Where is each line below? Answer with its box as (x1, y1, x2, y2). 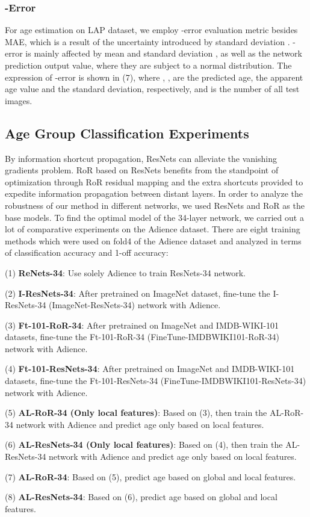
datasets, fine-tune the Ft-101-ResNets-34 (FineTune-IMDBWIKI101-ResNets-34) (5, 374, 306, 387)
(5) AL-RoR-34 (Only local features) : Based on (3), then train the (5, 406, 267, 419)
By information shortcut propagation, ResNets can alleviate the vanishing (5, 152, 277, 164)
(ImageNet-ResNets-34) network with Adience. (49, 299, 221, 311)
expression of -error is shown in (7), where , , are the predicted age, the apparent (5, 70, 303, 83)
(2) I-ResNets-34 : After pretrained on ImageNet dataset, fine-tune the (5, 286, 270, 299)
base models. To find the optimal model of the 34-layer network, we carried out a (5, 211, 304, 223)
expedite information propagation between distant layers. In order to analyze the (5, 187, 303, 200)
